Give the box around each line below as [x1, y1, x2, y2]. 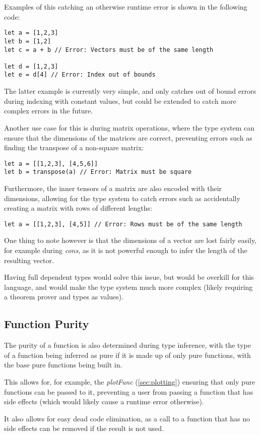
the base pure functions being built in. [4, 359, 122, 370]
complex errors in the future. [4, 105, 93, 116]
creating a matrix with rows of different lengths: [4, 203, 152, 213]
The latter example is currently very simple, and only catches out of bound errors [4, 86, 256, 96]
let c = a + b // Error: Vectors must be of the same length [4, 46, 214, 53]
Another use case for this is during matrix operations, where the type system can [4, 122, 254, 133]
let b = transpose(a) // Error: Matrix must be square [4, 168, 192, 176]
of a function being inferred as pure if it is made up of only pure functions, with [4, 349, 251, 360]
